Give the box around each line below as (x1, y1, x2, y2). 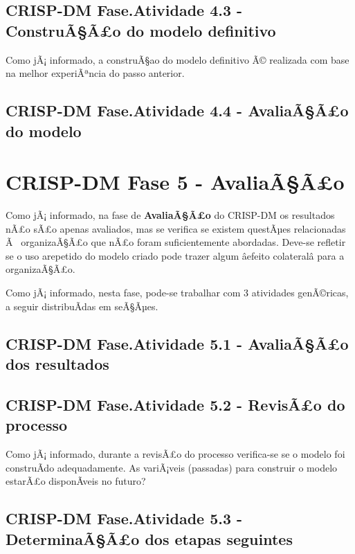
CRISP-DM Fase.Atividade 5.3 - (6, 508, 243, 529)
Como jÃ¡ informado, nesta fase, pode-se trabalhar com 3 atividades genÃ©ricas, (6, 285, 349, 300)
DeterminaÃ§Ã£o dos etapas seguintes (6, 528, 293, 549)
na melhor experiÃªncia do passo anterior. (6, 66, 185, 80)
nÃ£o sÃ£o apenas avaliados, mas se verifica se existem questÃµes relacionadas (6, 221, 346, 235)
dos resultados (6, 353, 109, 375)
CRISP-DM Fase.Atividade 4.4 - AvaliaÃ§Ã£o (6, 100, 349, 121)
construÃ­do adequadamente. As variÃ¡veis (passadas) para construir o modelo (6, 460, 338, 474)
